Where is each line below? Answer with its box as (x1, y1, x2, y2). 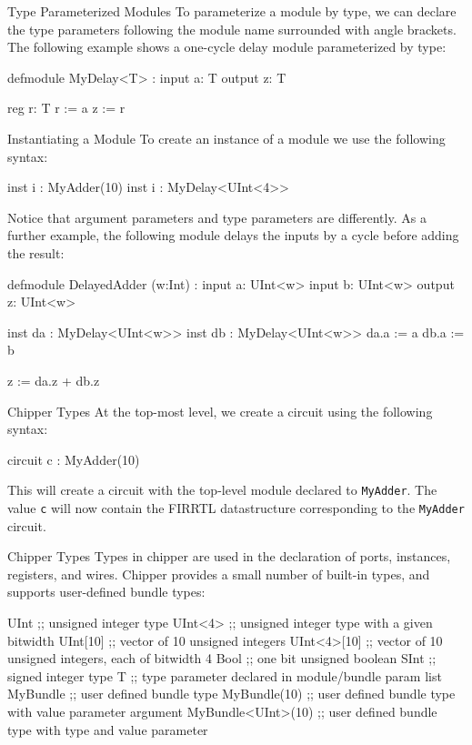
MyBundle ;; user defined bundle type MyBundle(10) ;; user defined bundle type (7, 684, 456, 703)
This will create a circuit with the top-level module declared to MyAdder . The (7, 480, 437, 499)
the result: (7, 243, 65, 262)
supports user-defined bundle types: (7, 582, 206, 601)
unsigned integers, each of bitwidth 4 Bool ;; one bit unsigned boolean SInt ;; (7, 649, 437, 668)
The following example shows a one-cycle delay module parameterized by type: (7, 37, 447, 56)
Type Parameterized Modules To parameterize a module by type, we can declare (7, 2, 457, 20)
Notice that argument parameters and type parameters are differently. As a (7, 207, 427, 227)
